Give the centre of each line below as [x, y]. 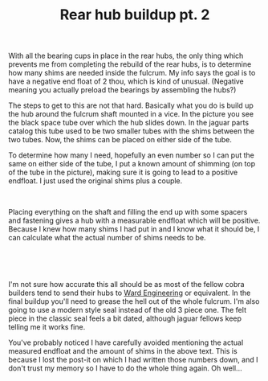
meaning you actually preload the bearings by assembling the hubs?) [122, 90]
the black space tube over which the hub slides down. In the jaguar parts [129, 123]
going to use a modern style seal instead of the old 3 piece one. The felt [128, 310]
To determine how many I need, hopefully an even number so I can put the [131, 155]
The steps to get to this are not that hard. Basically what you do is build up [131, 105]
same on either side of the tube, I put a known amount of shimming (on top [132, 164]
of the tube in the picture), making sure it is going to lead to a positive [123, 172]
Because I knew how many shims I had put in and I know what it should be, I [134, 229]
